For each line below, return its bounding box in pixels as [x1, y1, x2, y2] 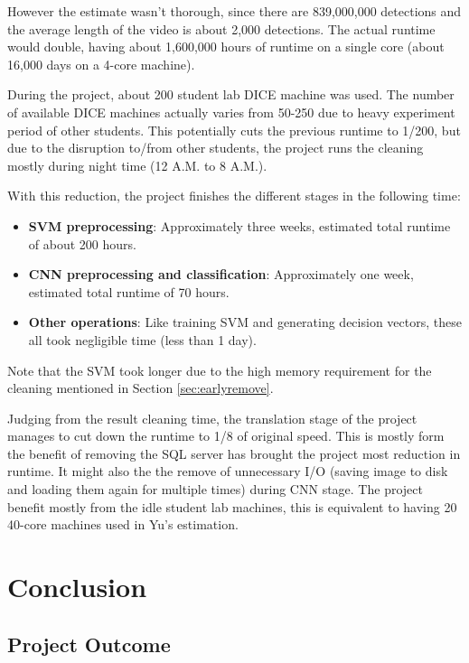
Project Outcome [7, 630, 171, 658]
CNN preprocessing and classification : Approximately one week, [28, 265, 414, 284]
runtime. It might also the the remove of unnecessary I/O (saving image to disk [7, 462, 448, 481]
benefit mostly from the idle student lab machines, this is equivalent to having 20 [7, 497, 457, 516]
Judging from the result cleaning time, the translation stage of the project [7, 408, 417, 427]
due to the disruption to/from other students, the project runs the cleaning [7, 138, 424, 157]
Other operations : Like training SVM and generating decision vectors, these [28, 313, 462, 331]
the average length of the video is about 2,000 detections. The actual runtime [7, 19, 436, 38]
